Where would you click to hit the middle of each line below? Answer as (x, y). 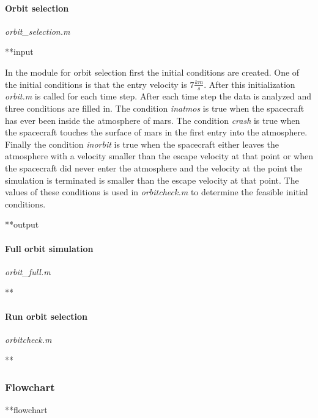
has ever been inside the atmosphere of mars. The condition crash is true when (153, 120)
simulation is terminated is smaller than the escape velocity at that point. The (152, 180)
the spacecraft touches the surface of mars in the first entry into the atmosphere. (156, 132)
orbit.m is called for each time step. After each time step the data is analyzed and (158, 96)
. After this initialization (250, 84)
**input (19, 52)
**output (22, 224)
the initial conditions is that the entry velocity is (96, 84)
